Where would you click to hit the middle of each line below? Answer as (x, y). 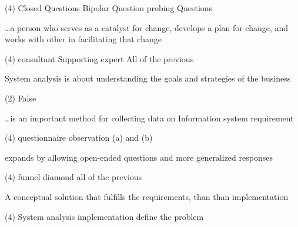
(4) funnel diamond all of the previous (73, 177)
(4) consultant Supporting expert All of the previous (99, 58)
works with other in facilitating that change (83, 39)
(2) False (21, 98)
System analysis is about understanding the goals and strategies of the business (148, 78)
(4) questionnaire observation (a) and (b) (79, 138)
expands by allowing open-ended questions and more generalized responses (139, 157)
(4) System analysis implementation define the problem (104, 216)
